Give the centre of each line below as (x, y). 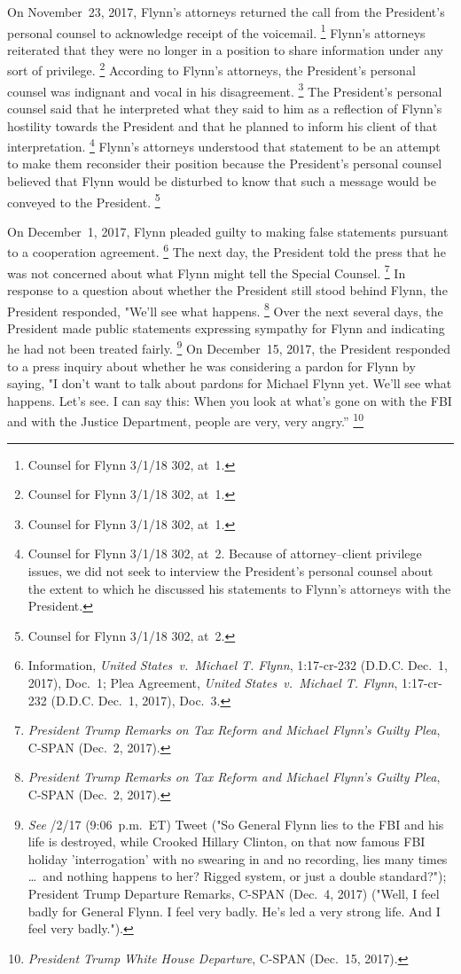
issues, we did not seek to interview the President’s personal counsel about (230, 571)
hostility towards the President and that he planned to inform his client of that (223, 125)
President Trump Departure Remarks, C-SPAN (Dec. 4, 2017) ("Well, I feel (234, 893)
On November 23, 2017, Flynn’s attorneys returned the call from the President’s (226, 12)
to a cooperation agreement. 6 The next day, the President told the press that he (227, 251)
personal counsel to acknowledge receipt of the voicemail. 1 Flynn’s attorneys (216, 31)
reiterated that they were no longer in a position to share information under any (226, 49)
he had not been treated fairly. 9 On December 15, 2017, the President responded (229, 347)
